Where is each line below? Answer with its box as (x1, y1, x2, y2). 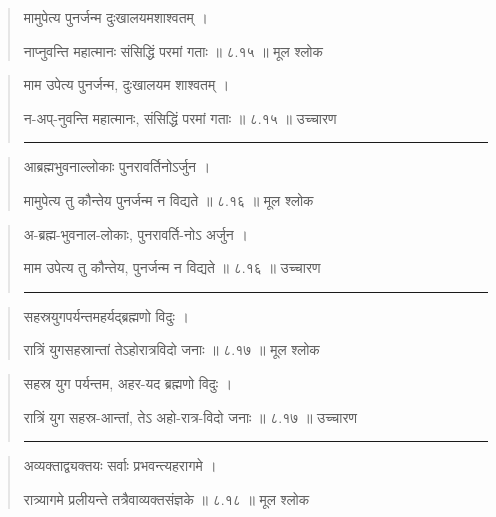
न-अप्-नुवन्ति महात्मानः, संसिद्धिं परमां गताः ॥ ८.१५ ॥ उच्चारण (23, 107, 337, 128)
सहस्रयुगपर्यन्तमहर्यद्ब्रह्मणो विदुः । (23, 305, 189, 326)
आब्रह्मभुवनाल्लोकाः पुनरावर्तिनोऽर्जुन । (23, 156, 211, 177)
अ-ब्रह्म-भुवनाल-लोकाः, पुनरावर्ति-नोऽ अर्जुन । (23, 223, 248, 244)
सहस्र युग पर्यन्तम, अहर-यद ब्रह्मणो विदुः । (23, 372, 233, 393)
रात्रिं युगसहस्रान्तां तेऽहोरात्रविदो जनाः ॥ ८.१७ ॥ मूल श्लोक (23, 339, 320, 360)
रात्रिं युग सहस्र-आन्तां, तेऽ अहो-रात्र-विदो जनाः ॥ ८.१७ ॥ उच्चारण (23, 406, 357, 427)
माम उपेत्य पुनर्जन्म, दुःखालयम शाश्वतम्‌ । (23, 74, 230, 95)
